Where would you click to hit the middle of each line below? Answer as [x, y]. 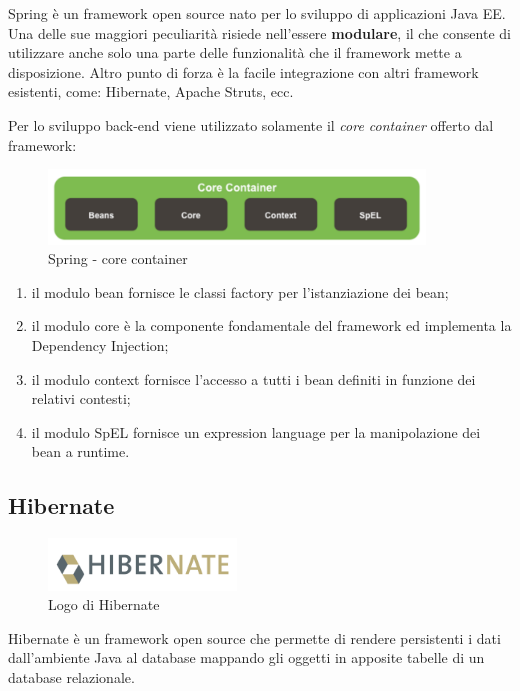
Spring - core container [118, 258]
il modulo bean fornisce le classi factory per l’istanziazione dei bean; [240, 291]
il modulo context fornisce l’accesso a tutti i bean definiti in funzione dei [253, 378]
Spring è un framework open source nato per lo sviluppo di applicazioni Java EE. [257, 13]
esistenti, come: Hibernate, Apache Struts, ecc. [151, 91]
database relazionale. [71, 676]
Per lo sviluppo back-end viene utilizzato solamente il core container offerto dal [251, 124]
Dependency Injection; [100, 344]
